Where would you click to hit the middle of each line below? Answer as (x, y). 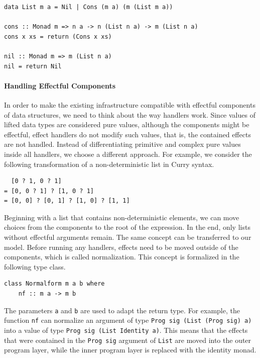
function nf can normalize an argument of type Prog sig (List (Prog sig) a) (128, 320)
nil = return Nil (33, 66)
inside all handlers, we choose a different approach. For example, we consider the (128, 154)
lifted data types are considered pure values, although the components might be (127, 124)
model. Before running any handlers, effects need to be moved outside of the (121, 247)
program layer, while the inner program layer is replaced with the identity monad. (130, 350)
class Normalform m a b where (54, 284)
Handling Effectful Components (60, 85)
